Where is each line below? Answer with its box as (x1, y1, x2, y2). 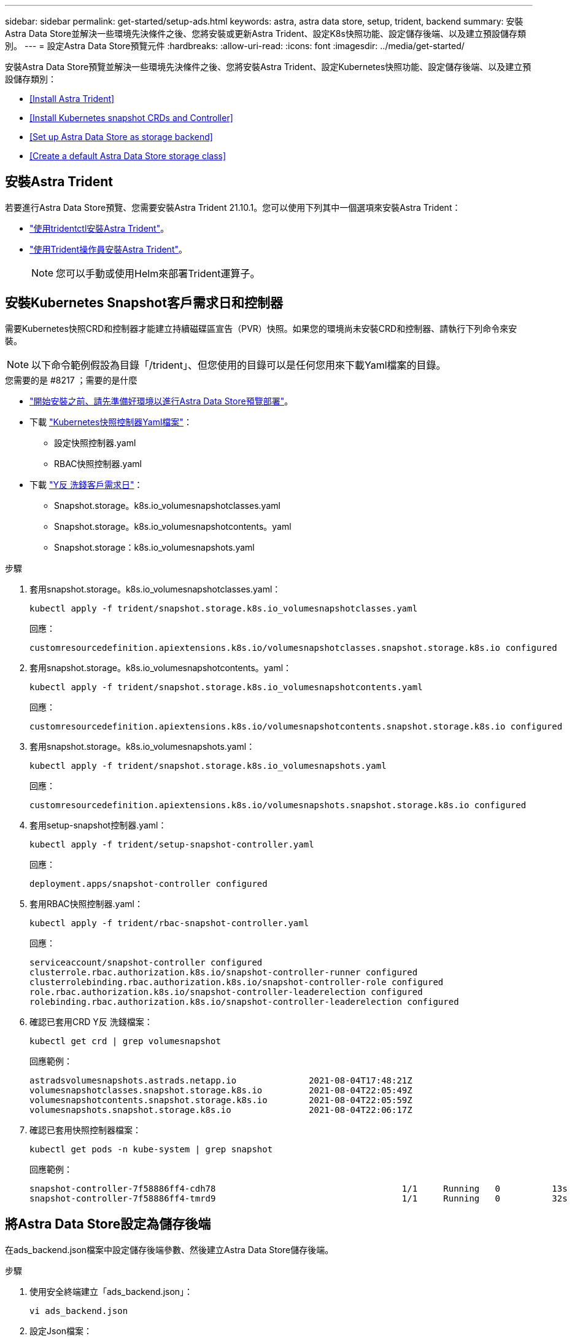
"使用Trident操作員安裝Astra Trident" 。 (29, 243, 187, 254)
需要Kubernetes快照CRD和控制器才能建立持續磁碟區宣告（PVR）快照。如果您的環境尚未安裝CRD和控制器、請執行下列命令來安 (5, 323, 517, 334)
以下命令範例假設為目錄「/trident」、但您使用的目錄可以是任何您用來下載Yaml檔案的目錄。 (31, 358, 446, 371)
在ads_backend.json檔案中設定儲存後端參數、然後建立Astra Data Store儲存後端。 (5, 1244, 334, 1255)
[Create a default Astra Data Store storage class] (29, 151, 226, 161)
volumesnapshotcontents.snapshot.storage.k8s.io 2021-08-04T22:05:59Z (29, 1095, 412, 1105)
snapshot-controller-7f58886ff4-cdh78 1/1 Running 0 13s (29, 1183, 568, 1194)
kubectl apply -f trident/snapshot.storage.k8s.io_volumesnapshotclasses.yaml (29, 603, 418, 613)
